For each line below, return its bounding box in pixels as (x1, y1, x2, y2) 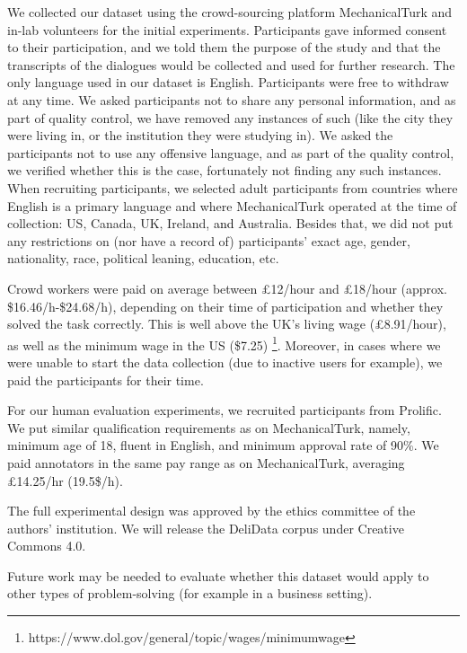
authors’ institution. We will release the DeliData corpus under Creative (7, 518, 404, 537)
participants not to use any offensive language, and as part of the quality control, (7, 143, 454, 162)
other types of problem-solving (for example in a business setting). (7, 584, 373, 603)
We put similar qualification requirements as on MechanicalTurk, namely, (7, 418, 410, 437)
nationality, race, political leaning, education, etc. (7, 249, 279, 268)
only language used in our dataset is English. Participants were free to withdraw (7, 73, 449, 92)
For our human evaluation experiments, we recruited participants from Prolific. (7, 401, 442, 419)
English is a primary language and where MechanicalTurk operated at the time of (7, 196, 457, 215)
